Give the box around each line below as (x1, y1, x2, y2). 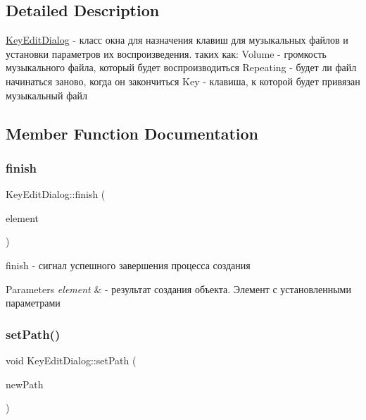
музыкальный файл (6, 87, 87, 102)
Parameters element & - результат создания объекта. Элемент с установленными (6, 281, 351, 296)
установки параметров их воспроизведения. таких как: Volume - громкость (6, 46, 327, 61)
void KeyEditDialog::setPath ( (6, 352, 137, 367)
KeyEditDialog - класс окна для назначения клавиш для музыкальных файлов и (6, 32, 348, 47)
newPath (6, 376, 44, 391)
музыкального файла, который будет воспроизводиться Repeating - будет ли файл (6, 60, 357, 75)
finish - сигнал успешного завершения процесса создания (6, 257, 251, 272)
